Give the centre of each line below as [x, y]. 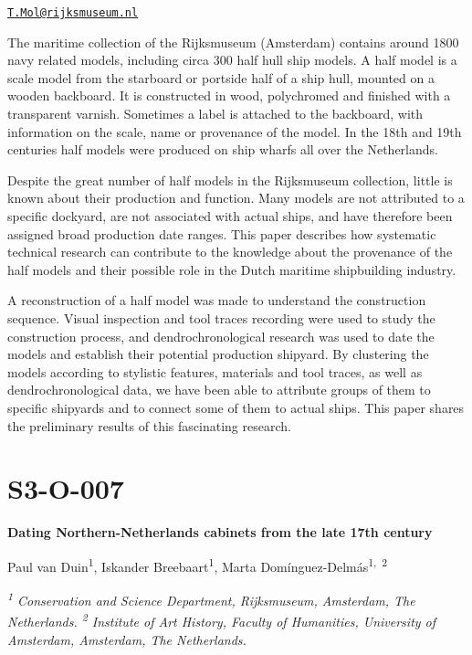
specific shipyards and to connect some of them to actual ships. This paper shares [236, 407]
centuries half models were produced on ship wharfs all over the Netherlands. [223, 149]
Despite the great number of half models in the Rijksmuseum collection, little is [230, 180]
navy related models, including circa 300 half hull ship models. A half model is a [232, 60]
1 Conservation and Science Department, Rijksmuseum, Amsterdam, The [211, 599]
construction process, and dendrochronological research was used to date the [221, 336]
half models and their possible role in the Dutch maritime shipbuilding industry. [232, 269]
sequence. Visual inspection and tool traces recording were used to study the [221, 317]
